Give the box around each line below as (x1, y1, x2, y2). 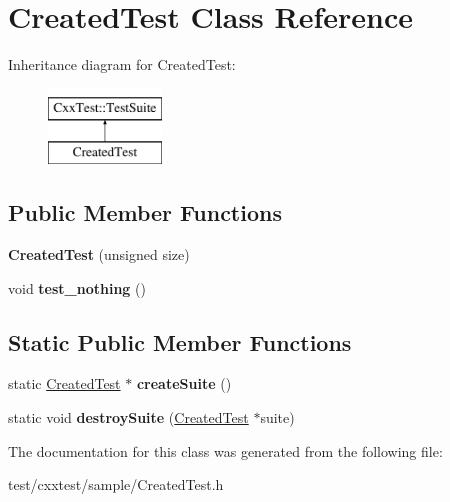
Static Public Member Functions (8, 326, 352, 357)
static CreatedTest (8, 373, 121, 394)
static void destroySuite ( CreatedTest (8, 407, 249, 428)
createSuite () (136, 373, 232, 394)
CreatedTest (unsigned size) (8, 244, 190, 265)
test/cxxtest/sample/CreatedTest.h (8, 474, 224, 495)
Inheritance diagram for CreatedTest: (8, 54, 236, 75)
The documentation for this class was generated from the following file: (8, 440, 443, 461)
